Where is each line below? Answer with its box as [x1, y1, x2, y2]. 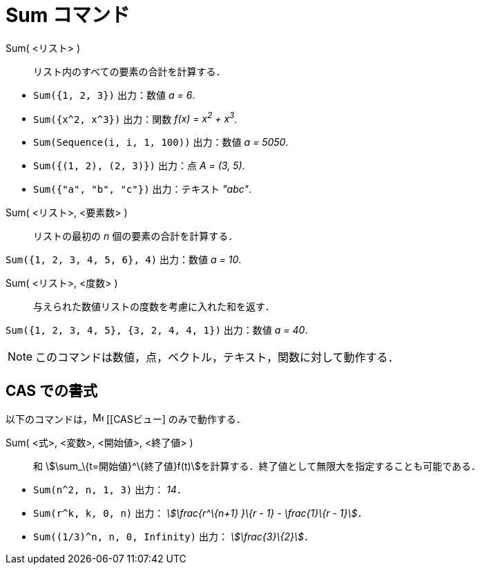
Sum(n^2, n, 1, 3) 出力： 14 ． [33, 484, 186, 496]
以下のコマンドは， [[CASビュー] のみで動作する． [6, 413, 246, 426]
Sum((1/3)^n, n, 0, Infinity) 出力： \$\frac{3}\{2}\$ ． [33, 531, 314, 543]
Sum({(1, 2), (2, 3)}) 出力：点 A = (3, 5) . [33, 160, 245, 172]
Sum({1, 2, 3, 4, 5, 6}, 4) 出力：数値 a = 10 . [6, 254, 242, 266]
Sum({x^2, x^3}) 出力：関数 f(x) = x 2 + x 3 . [33, 111, 238, 125]
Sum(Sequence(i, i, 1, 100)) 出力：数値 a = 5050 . [33, 136, 289, 149]
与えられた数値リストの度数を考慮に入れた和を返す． [33, 301, 275, 313]
